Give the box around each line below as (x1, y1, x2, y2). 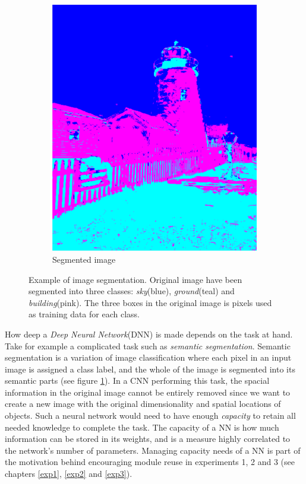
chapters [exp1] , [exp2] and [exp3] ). (5, 467, 133, 480)
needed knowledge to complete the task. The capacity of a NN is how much (5, 421, 279, 433)
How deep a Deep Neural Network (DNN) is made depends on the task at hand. (5, 327, 293, 340)
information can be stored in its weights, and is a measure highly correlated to (5, 432, 291, 445)
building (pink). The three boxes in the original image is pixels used (29, 296, 272, 308)
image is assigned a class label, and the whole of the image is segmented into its (5, 362, 295, 375)
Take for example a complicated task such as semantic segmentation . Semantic (5, 339, 291, 352)
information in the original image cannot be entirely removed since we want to (5, 386, 291, 398)
